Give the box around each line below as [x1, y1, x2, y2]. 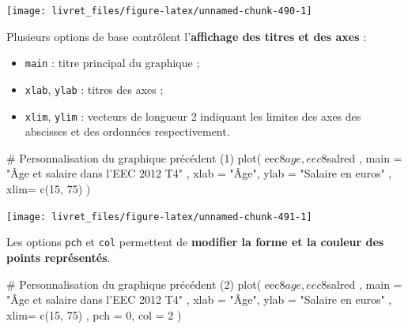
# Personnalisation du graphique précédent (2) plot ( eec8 [6, 275, 285, 292]
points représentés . [6, 249, 111, 265]
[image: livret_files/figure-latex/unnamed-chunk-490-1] [6, 6, 312, 17]
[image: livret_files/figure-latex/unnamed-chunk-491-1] [6, 211, 312, 222]
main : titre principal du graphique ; [25, 54, 200, 71]
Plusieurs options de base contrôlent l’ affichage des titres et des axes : [6, 28, 367, 44]
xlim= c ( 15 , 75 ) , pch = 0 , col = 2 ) [6, 306, 182, 323]
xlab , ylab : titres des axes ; [25, 80, 164, 97]
